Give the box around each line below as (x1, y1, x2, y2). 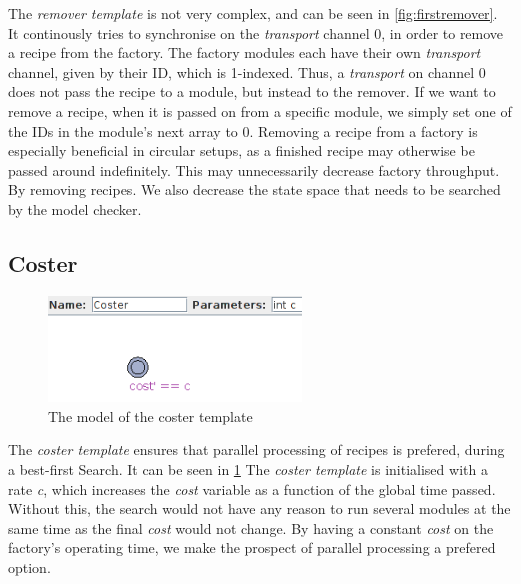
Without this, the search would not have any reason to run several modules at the (8, 498, 511, 519)
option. (8, 556, 51, 577)
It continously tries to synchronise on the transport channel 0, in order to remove (8, 22, 504, 43)
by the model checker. (8, 198, 142, 219)
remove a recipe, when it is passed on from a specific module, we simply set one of (8, 100, 512, 121)
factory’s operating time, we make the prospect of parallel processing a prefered (8, 537, 496, 558)
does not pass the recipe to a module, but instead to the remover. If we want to (8, 81, 496, 102)
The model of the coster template (48, 405, 253, 426)
